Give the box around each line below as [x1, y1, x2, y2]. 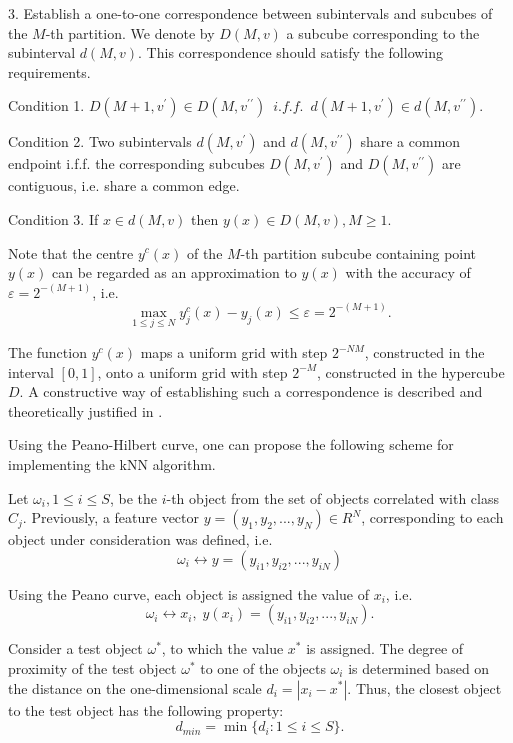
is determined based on [348, 657, 490, 678]
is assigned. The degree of [306, 638, 464, 659]
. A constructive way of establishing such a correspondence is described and [19, 381, 483, 402]
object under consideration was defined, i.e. [8, 529, 273, 550]
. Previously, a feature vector [22, 507, 200, 528]
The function [8, 342, 87, 362]
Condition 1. [8, 95, 85, 116]
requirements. [8, 61, 91, 82]
